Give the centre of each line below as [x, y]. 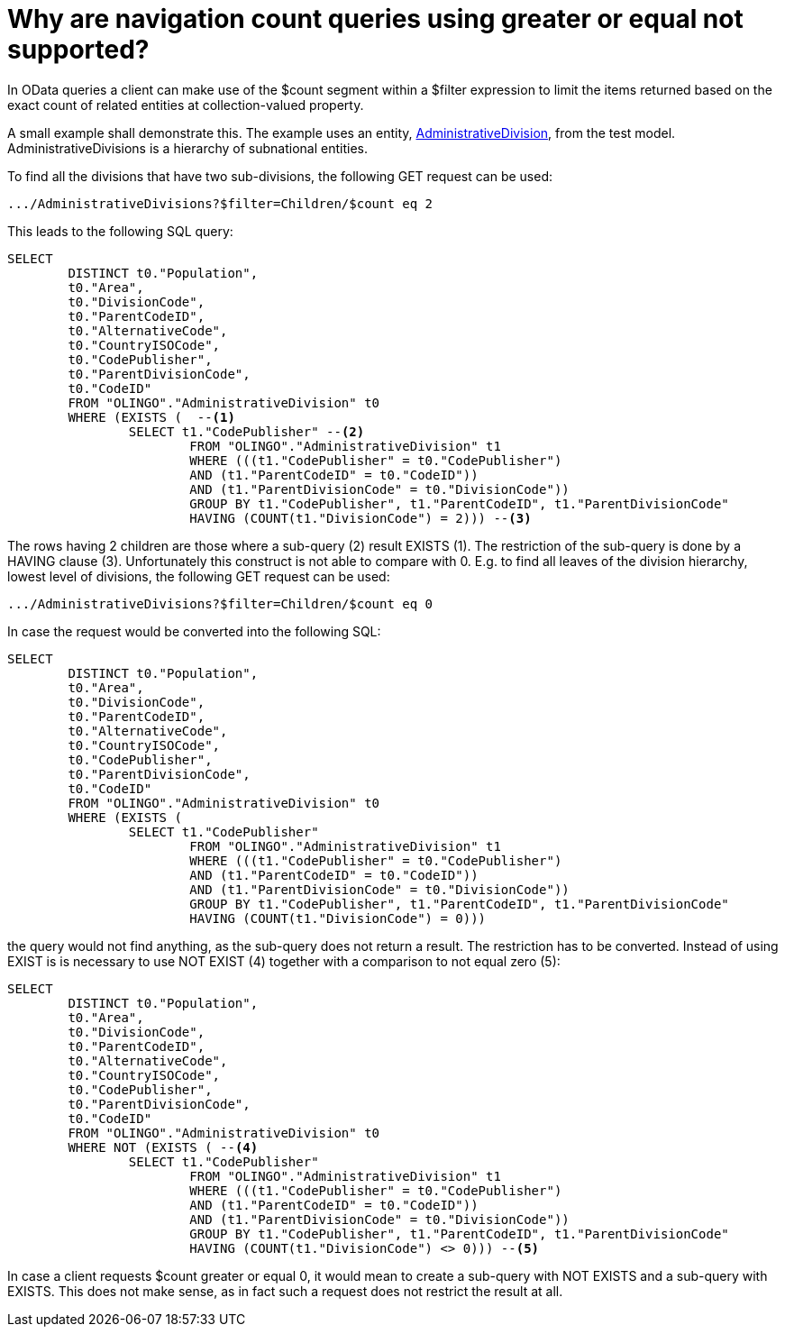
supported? [78, 50]
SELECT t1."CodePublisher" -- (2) [246, 431]
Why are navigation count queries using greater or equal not [375, 19]
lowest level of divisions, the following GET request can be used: [199, 576]
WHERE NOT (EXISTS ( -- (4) [163, 1147]
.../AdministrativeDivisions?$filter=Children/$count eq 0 [220, 603]
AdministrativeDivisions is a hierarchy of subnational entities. [187, 148]
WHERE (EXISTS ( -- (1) [151, 417]
